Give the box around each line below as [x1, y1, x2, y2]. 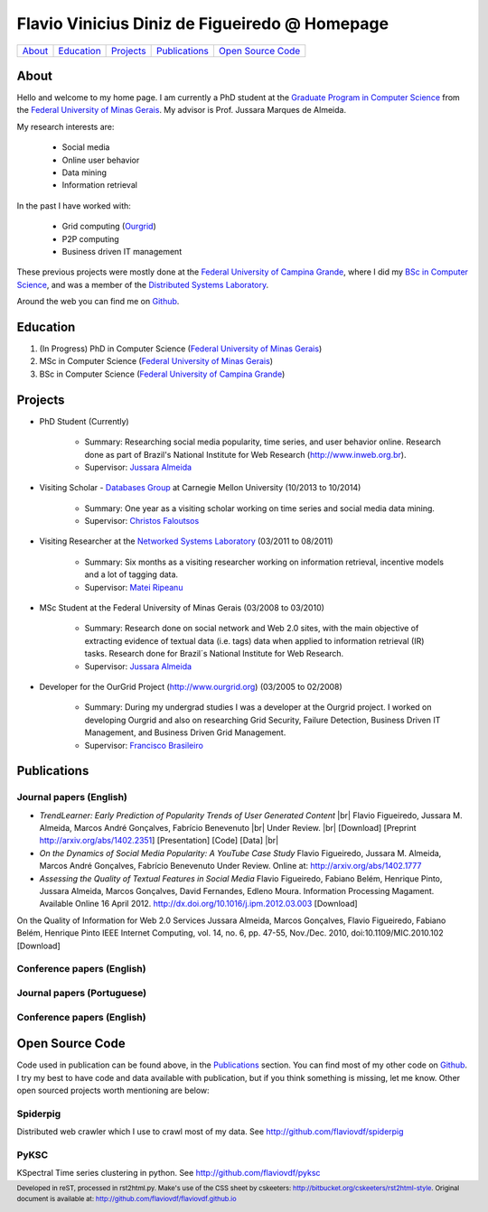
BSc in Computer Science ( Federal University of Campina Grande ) [39, 368, 286, 379]
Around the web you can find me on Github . [16, 296, 180, 307]
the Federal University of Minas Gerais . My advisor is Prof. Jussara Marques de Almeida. [16, 105, 347, 116]
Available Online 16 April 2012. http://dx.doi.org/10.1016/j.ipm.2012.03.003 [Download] [39, 899, 358, 909]
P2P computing [61, 233, 119, 244]
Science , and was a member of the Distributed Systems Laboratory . [16, 279, 269, 290]
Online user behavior [61, 154, 140, 165]
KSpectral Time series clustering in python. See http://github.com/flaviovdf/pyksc [16, 1168, 321, 1179]
